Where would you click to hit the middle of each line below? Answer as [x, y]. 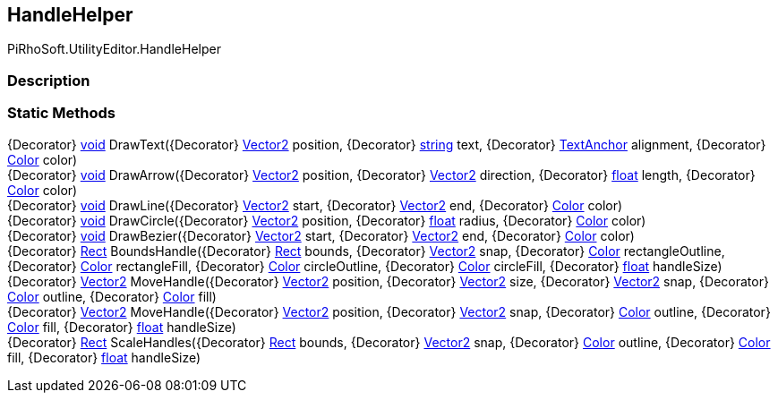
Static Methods [61, 113]
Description [49, 80]
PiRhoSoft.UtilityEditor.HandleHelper [114, 49]
